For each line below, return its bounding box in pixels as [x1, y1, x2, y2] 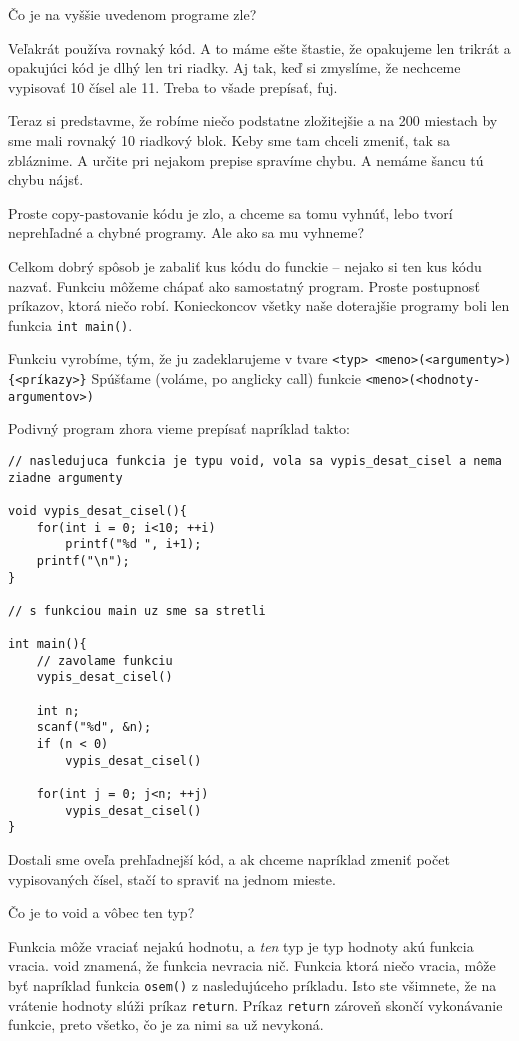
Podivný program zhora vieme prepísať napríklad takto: [8, 418, 350, 439]
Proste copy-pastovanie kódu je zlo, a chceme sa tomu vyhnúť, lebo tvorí [8, 202, 453, 223]
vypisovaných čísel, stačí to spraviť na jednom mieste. [8, 868, 336, 889]
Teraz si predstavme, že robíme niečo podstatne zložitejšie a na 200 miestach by [8, 110, 498, 131]
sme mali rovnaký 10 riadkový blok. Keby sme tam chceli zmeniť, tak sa [8, 129, 451, 150]
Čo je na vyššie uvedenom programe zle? [8, 4, 257, 24]
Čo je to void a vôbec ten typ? [8, 902, 195, 923]
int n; [36, 703, 80, 718]
